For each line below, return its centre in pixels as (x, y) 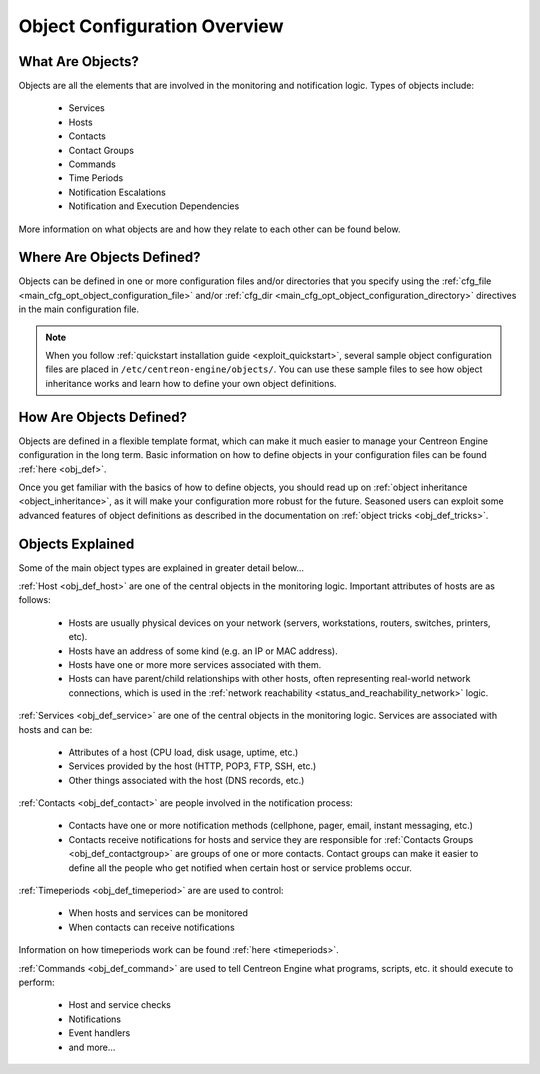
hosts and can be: (55, 729)
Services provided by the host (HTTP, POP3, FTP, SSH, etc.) (192, 766)
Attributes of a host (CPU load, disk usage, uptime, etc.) (183, 752)
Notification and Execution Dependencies (154, 206)
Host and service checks (120, 1005)
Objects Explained (76, 543)
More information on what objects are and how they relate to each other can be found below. (209, 229)
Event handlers (99, 1033)
